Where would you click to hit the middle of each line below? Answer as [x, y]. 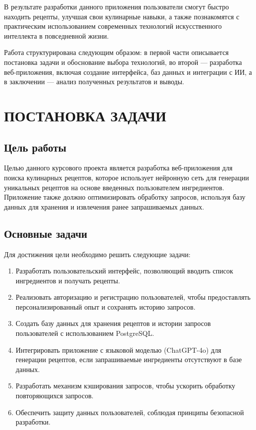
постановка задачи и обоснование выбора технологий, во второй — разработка [123, 62]
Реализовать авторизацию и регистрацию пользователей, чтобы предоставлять [133, 297]
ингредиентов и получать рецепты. [68, 280]
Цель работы [35, 147]
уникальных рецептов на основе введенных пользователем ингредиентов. [114, 187]
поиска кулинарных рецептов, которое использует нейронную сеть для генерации [127, 177]
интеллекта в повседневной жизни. [56, 35]
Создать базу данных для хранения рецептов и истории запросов [113, 323]
